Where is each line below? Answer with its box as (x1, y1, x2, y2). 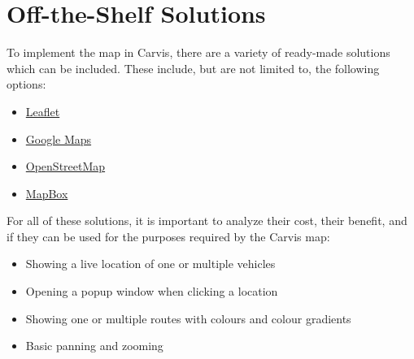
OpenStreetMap (25, 158, 106, 175)
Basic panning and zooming (25, 337, 163, 354)
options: (7, 76, 46, 93)
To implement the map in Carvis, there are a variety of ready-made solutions (7, 44, 390, 61)
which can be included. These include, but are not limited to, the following (7, 59, 380, 76)
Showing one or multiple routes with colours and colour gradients (25, 309, 351, 327)
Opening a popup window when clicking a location (25, 283, 278, 300)
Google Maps (25, 130, 92, 147)
